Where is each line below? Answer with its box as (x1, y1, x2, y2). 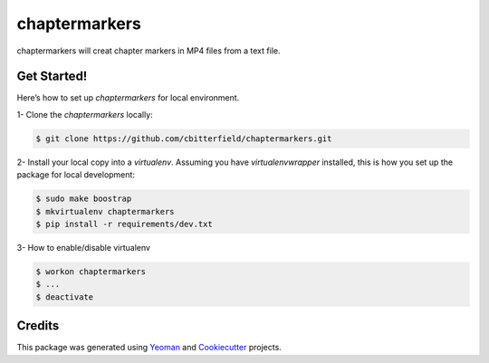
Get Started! (16, 69, 88, 84)
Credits (16, 318, 60, 334)
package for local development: (16, 169, 136, 180)
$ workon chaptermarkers (35, 266, 147, 276)
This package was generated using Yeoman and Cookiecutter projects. (16, 342, 283, 353)
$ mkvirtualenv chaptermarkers (35, 206, 176, 216)
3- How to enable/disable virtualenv (16, 242, 151, 253)
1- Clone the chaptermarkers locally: (16, 109, 153, 119)
